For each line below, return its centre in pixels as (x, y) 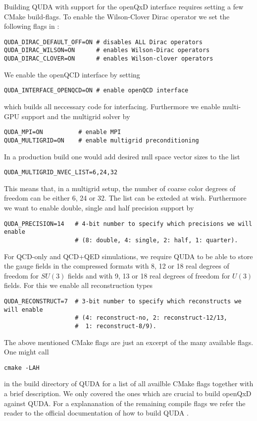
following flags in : (32, 26)
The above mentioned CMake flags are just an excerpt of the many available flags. (129, 342)
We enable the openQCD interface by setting (72, 74)
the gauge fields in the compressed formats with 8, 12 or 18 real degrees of (117, 266)
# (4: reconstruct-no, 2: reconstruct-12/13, (151, 318)
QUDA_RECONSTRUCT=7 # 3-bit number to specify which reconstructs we (123, 301)
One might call (26, 352)
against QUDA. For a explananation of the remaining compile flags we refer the (125, 403)
